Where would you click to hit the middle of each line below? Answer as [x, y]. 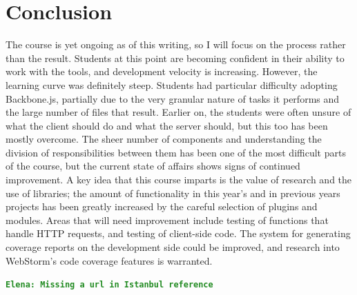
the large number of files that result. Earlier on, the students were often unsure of [178, 112]
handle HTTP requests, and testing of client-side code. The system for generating [178, 233]
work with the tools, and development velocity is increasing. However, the [162, 71]
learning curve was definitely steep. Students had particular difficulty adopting [172, 84]
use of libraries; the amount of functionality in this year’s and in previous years [173, 193]
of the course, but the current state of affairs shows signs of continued [153, 166]
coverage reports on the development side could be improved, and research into [173, 247]
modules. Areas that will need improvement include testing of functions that [167, 220]
